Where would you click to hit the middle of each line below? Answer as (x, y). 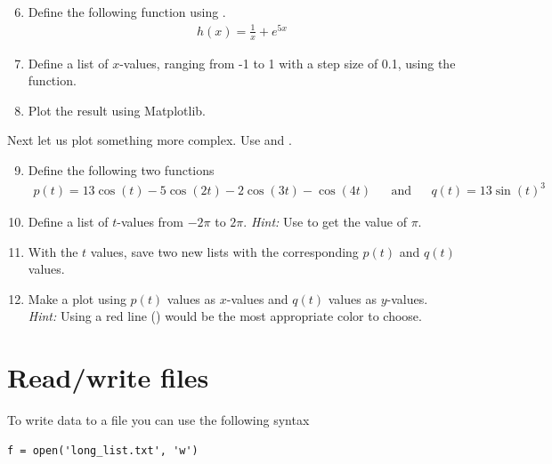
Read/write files (108, 377)
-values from (150, 222)
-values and (257, 298)
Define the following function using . (127, 12)
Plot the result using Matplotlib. (117, 110)
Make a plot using (77, 298)
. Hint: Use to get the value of (325, 222)
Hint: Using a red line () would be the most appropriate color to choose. (225, 316)
